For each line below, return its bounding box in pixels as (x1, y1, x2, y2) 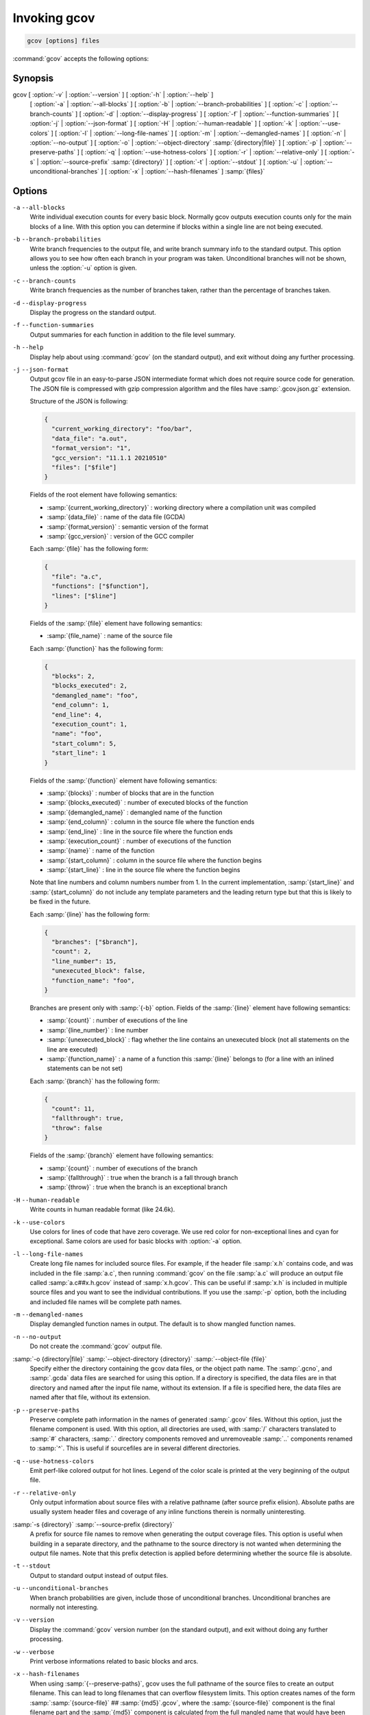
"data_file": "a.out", (51, 434, 128, 442)
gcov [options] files (27, 37, 100, 45)
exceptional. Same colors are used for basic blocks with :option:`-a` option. (29, 1237, 243, 1245)
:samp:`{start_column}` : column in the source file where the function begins (47, 856, 262, 864)
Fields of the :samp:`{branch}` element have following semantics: (29, 1151, 214, 1159)
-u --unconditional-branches (12, 1585, 109, 1592)
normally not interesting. (29, 1603, 99, 1611)
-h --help (12, 344, 44, 351)
